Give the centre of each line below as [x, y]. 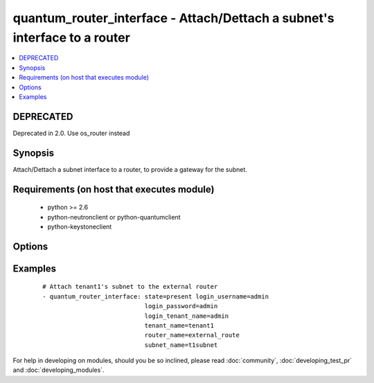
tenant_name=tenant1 [179, 325]
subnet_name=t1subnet [181, 345]
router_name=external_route [192, 335]
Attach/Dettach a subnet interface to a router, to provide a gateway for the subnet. [130, 169]
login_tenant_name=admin [186, 316]
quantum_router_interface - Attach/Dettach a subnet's [173, 18]
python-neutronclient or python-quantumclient [114, 217]
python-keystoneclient [80, 226]
